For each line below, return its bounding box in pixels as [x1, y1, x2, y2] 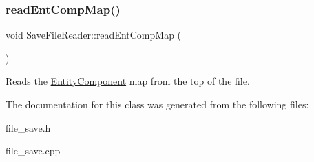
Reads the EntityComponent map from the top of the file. [6, 74, 250, 88]
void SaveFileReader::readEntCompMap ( [6, 28, 182, 42]
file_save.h [6, 120, 51, 134]
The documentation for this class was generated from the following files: [6, 97, 309, 111]
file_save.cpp [6, 143, 61, 158]
